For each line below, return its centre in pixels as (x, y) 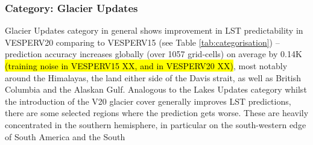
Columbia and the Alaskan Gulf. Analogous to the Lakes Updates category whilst (156, 89)
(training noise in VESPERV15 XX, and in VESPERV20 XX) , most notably (146, 66)
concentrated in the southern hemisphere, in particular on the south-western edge (156, 124)
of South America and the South (65, 136)
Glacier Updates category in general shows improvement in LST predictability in (154, 30)
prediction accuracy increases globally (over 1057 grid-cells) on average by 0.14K (153, 54)
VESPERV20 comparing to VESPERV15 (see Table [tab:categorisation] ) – (142, 42)
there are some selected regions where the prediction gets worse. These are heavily (157, 113)
